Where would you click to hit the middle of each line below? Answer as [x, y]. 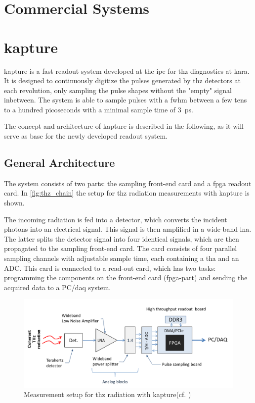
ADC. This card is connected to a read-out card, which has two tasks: [110, 268]
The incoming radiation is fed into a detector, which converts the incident [116, 219]
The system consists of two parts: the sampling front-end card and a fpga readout [128, 183]
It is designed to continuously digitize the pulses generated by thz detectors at [122, 80]
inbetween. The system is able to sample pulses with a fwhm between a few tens [126, 100]
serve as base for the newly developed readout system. [86, 136]
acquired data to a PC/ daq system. [58, 287]
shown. [14, 203]
